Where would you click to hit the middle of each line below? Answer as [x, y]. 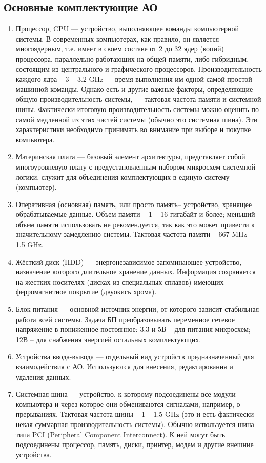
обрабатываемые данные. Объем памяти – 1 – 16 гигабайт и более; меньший [135, 214]
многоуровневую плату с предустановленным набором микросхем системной [135, 166]
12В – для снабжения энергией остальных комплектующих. [108, 339]
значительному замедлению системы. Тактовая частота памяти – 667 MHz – [134, 234]
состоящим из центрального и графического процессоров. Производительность [139, 69]
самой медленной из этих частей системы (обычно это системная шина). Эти [137, 119]
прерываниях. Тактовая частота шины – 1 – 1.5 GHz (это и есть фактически [135, 414]
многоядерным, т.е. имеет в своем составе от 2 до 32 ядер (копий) [120, 49]
